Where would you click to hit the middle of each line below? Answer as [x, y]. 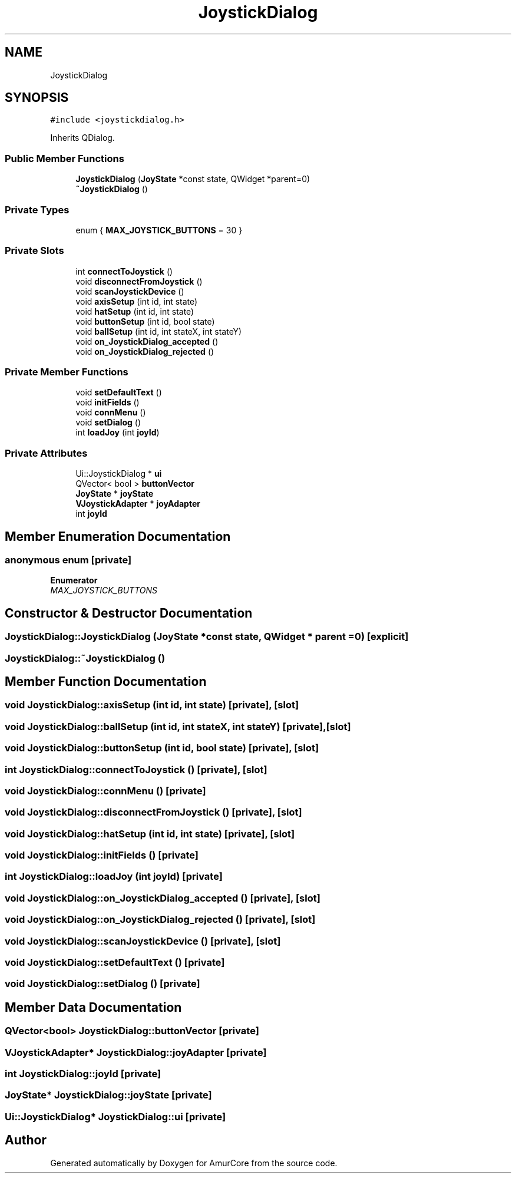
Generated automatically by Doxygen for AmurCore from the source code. [194, 1163]
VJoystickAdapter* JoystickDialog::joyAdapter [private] [136, 1052]
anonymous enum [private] [68, 560]
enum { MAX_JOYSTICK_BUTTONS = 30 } [159, 230]
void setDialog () [108, 423]
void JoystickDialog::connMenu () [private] [105, 791]
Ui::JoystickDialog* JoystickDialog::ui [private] [115, 1116]
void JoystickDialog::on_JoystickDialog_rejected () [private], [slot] [160, 920]
